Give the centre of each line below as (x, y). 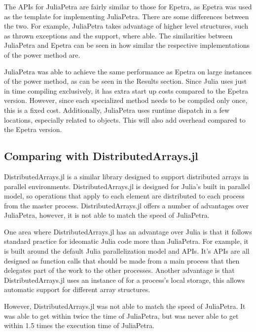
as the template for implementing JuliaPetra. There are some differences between (127, 16)
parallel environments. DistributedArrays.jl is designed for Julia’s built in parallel (127, 186)
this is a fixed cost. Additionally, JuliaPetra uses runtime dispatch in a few (117, 110)
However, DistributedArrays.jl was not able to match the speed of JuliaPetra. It (125, 306)
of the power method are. (42, 54)
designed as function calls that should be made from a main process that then (122, 260)
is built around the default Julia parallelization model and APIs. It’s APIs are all (127, 251)
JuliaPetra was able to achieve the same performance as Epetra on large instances (128, 71)
